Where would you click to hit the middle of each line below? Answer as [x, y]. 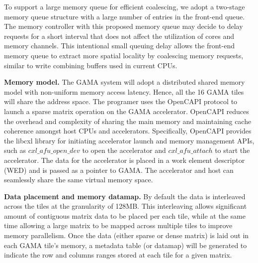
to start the [232, 150]
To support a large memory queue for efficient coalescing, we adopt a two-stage [125, 6]
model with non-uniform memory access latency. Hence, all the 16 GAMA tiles [124, 91]
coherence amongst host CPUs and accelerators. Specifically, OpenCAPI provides [128, 131]
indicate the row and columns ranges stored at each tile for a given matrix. [118, 255]
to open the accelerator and [124, 150]
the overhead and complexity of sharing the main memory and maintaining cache [128, 121]
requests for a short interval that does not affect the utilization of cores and [119, 36]
